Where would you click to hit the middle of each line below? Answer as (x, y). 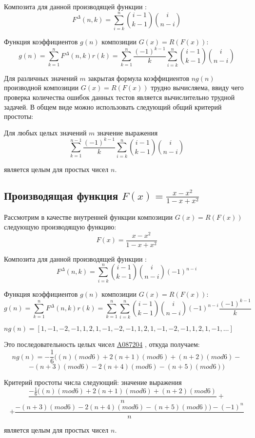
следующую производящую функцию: (60, 226)
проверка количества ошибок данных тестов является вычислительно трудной (119, 97)
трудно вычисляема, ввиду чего (197, 87)
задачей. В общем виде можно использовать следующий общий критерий (113, 106)
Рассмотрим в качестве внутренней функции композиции (88, 217)
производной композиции (41, 87)
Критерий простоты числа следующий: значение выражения (93, 382)
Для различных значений (41, 78)
